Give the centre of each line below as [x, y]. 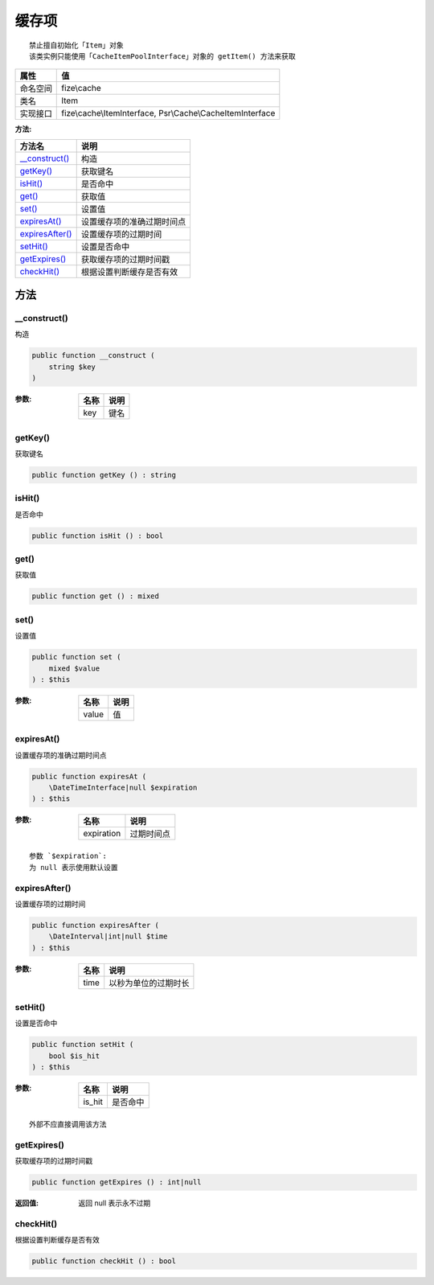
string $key [72, 367]
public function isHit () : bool [98, 536]
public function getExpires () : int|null [117, 1182]
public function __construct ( [94, 355]
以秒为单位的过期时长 [149, 983]
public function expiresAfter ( [96, 925]
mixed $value [74, 668]
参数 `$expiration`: [68, 856]
